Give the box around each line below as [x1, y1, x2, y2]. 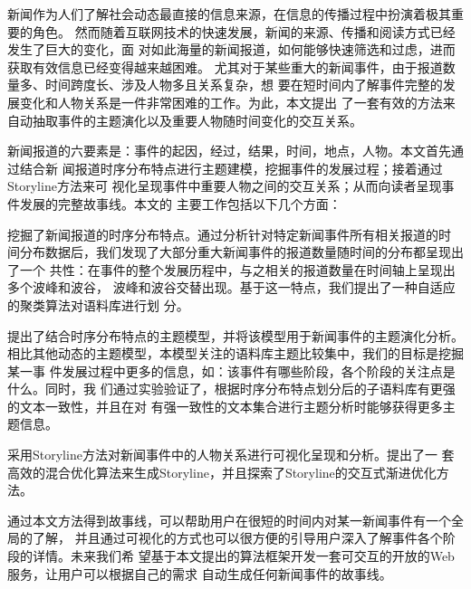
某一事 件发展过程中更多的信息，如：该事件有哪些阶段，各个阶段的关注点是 [7, 361, 456, 380]
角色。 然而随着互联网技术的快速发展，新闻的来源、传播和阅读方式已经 [32, 22, 456, 41]
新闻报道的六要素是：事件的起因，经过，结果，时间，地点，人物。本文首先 [7, 141, 451, 160]
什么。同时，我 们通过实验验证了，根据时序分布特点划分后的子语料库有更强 [7, 379, 456, 398]
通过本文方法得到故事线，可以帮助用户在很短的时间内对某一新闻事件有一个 [7, 510, 451, 529]
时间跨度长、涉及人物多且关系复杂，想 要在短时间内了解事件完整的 [44, 75, 443, 94]
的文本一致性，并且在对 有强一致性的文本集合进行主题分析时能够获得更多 [7, 396, 443, 415]
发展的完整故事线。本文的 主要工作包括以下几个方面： [19, 194, 341, 213]
